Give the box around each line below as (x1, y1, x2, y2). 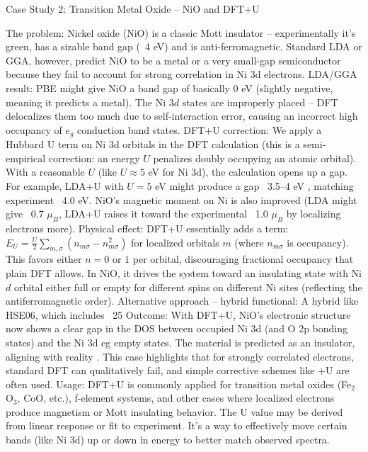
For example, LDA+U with (6, 178, 124, 193)
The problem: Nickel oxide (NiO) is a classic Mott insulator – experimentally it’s (6, 25, 356, 40)
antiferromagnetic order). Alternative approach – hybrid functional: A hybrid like (6, 293, 359, 308)
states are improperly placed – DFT (182, 94, 338, 109)
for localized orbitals (131, 235, 219, 249)
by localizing (286, 206, 341, 221)
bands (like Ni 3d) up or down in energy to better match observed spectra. (6, 432, 330, 447)
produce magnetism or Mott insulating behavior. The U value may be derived (6, 404, 343, 419)
